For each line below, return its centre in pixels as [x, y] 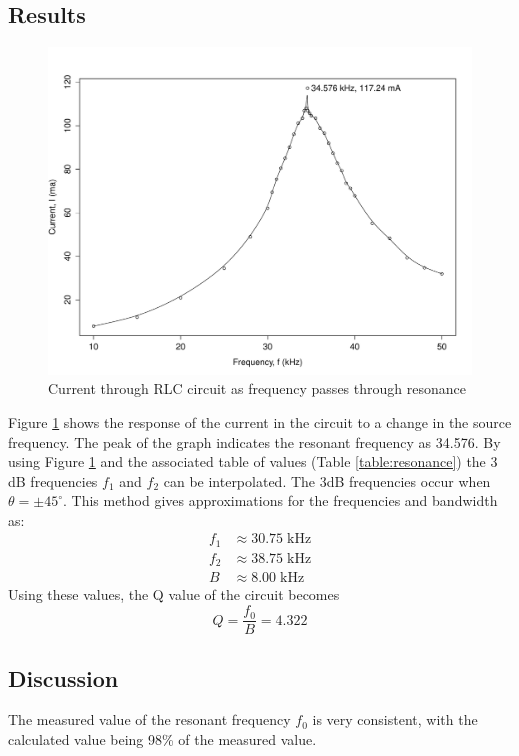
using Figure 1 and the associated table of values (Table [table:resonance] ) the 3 [253, 461]
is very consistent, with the [395, 719]
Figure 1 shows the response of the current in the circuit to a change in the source [260, 421]
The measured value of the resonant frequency [149, 719]
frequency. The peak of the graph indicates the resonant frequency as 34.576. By [254, 441]
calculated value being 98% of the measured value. [162, 738]
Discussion [63, 677]
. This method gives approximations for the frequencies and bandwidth [280, 500]
